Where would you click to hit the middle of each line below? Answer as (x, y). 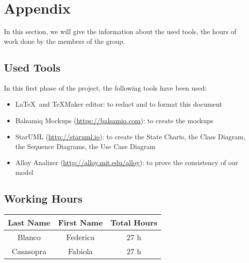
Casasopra (29, 251)
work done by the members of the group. (65, 41)
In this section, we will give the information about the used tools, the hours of (120, 31)
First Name (80, 222)
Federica (80, 237)
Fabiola (81, 251)
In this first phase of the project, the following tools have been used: (105, 87)
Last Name (29, 222)
